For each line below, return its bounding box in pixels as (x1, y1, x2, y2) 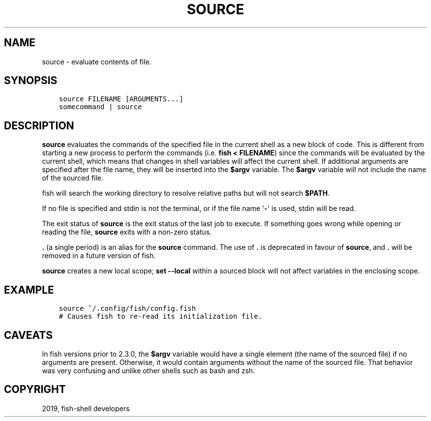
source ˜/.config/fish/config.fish (59, 304, 196, 313)
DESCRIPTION (4, 119, 74, 132)
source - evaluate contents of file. (42, 57, 152, 66)
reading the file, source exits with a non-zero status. (42, 228, 212, 237)
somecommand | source (59, 103, 142, 111)
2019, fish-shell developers (42, 404, 130, 413)
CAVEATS (4, 329, 53, 341)
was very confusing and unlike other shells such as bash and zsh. (42, 366, 255, 375)
